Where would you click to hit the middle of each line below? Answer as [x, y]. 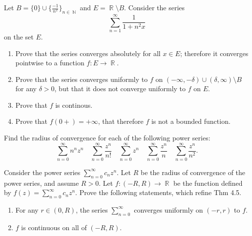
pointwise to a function [50, 63]
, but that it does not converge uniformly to [120, 88]
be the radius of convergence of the [193, 172]
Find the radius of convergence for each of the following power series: [107, 138]
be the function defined [208, 183]
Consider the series [157, 7]
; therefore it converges [214, 53]
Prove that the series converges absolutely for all [88, 53]
